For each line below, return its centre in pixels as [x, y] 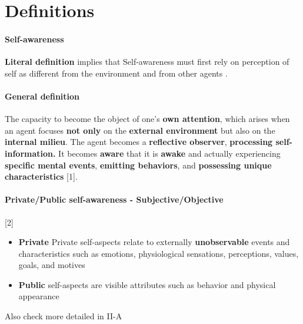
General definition [42, 96]
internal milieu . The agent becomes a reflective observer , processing [139, 142]
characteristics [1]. [41, 176]
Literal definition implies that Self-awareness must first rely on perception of [147, 62]
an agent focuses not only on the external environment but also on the [140, 130]
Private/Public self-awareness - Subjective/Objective [114, 199]
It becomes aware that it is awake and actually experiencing [169, 153]
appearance [39, 296]
